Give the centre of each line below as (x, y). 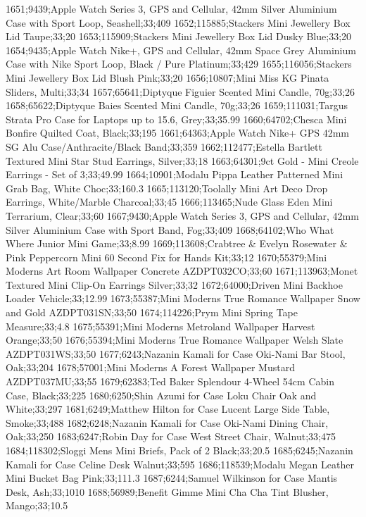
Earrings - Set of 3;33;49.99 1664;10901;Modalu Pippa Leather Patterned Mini (175, 174)
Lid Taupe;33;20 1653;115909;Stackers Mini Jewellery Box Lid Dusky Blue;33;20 (179, 36)
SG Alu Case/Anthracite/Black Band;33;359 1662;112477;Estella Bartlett (164, 146)
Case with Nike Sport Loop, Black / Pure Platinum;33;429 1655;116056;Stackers (179, 64)
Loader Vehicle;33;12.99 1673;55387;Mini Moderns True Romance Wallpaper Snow (183, 298)
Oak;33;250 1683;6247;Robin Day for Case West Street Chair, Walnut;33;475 (171, 436)
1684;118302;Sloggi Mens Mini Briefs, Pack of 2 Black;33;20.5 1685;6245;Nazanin (179, 450)
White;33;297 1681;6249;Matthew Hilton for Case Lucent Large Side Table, (168, 409)
